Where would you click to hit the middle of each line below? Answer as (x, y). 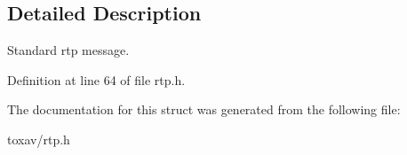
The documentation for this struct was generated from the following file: (204, 109)
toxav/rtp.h (39, 139)
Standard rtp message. (68, 50)
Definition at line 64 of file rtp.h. (96, 79)
